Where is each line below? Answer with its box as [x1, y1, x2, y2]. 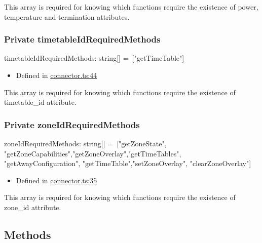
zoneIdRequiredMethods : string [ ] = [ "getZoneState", [4, 138, 167, 148]
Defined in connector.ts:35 [16, 175, 97, 185]
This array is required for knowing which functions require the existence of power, [4, 2, 258, 12]
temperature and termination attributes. [4, 11, 130, 22]
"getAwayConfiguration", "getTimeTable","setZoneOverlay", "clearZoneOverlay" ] [4, 158, 251, 169]
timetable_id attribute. [4, 97, 77, 107]
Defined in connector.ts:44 [16, 70, 97, 80]
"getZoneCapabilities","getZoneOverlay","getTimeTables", [4, 148, 181, 158]
